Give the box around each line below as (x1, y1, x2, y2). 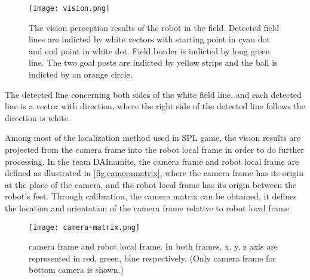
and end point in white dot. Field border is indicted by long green (29, 44, 271, 57)
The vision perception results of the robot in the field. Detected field (29, 21, 280, 33)
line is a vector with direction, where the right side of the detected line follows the (5, 100, 305, 112)
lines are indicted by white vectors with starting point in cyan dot (29, 33, 271, 45)
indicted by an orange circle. (29, 68, 133, 81)
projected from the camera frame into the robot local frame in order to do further (5, 143, 304, 155)
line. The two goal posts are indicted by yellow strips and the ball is (29, 56, 278, 69)
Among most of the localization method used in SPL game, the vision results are (5, 131, 301, 144)
